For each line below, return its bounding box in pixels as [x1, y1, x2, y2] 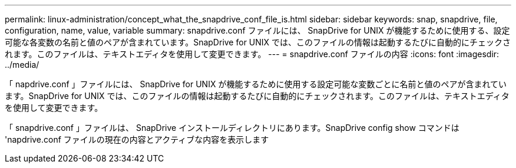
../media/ [5, 60, 39, 70]
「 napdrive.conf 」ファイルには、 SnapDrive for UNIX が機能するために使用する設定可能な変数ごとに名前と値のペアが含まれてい [5, 79, 507, 89]
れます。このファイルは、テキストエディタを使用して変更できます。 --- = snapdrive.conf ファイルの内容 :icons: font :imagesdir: [5, 49, 500, 59]
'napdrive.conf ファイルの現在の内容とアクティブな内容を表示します [5, 134, 269, 144]
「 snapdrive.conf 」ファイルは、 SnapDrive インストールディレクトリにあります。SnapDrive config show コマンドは [5, 123, 459, 133]
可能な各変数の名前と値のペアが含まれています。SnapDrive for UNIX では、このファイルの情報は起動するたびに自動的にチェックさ [5, 37, 511, 47]
